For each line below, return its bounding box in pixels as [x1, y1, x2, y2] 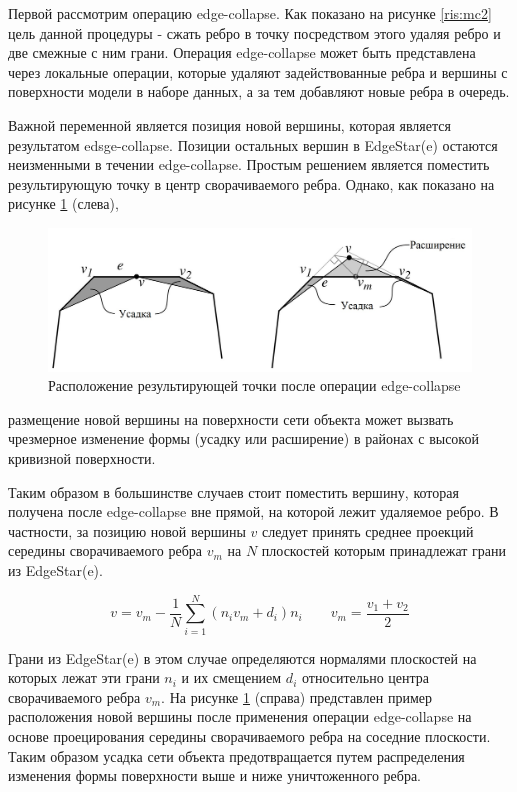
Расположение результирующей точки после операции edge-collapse [48, 375, 461, 396]
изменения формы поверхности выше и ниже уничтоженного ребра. [8, 765, 422, 786]
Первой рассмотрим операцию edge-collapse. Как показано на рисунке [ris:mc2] [8, 3, 492, 23]
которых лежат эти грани [8, 667, 160, 688]
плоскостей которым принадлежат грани [261, 540, 507, 561]
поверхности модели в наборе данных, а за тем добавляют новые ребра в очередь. [8, 81, 510, 102]
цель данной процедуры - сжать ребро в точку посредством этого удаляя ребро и [8, 22, 501, 43]
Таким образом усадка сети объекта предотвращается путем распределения [8, 745, 465, 766]
